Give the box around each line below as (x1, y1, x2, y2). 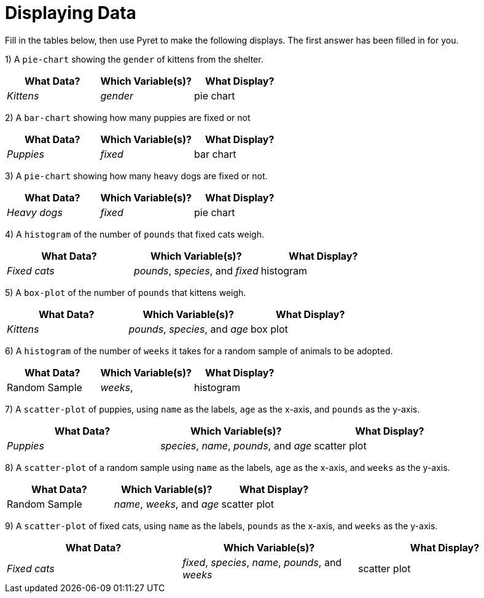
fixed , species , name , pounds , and (182, 556, 342, 569)
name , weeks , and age (114, 497, 219, 510)
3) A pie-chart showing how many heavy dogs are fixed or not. (5, 170, 268, 181)
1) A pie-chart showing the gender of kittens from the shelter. (5, 53, 263, 64)
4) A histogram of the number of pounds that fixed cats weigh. (5, 228, 264, 239)
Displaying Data (5, 2, 136, 23)
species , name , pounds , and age (160, 439, 312, 452)
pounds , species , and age (128, 322, 249, 335)
